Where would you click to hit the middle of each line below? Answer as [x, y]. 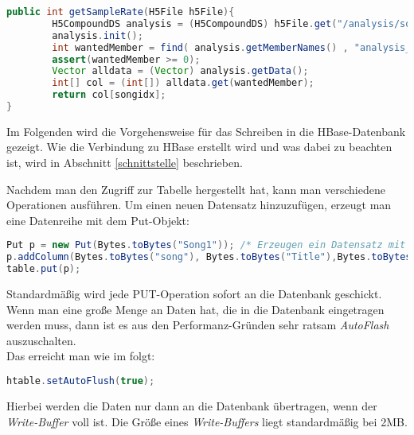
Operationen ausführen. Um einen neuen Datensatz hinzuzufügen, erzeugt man [199, 205]
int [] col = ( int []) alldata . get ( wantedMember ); [183, 83]
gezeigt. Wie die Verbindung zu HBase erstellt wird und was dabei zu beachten [199, 147]
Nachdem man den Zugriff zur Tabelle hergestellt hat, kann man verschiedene [196, 189]
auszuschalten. [41, 340]
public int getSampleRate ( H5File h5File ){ [121, 12]
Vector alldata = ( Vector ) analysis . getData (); [180, 71]
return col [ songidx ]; [109, 95]
